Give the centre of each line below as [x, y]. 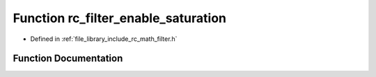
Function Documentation [68, 59]
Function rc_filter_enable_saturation [119, 18]
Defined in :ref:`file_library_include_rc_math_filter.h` [104, 39]
